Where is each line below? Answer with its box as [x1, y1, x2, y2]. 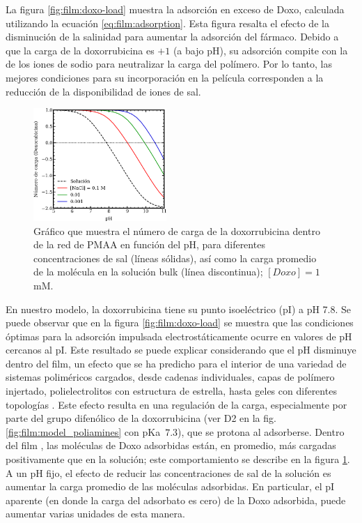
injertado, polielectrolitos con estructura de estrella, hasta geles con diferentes [6, 384, 337, 398]
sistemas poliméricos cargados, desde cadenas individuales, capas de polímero [6, 370, 335, 384]
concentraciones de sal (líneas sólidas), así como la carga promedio [33, 250, 317, 265]
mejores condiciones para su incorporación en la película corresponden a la [6, 70, 324, 84]
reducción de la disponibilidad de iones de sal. [6, 84, 201, 98]
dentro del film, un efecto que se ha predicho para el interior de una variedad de [6, 356, 347, 370]
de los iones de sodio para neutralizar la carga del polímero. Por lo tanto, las [6, 56, 332, 71]
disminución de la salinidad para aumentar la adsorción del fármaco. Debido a [6, 29, 339, 44]
